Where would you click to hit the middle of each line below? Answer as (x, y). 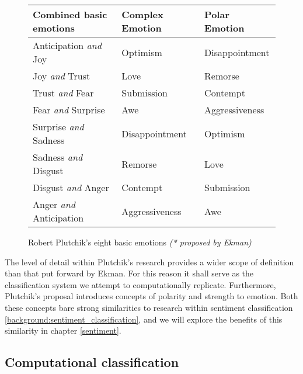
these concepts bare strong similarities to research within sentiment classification (149, 307)
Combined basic (70, 14)
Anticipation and (67, 45)
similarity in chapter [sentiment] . (63, 330)
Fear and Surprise (69, 110)
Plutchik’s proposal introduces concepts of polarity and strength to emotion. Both (151, 296)
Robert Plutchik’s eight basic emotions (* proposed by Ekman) (140, 242)
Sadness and (58, 157)
